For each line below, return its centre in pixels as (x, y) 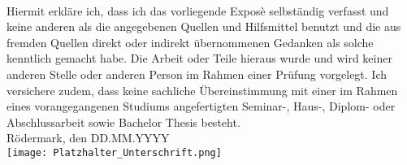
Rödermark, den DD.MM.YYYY (88, 138)
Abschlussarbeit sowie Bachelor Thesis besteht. (123, 122)
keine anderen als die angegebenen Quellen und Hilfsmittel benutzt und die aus (204, 26)
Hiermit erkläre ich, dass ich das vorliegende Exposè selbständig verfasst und (198, 10)
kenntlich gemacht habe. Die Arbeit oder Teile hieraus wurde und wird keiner (199, 58)
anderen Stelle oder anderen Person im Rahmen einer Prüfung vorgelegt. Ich (197, 74)
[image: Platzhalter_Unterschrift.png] (114, 152)
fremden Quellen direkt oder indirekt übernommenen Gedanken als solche (190, 42)
